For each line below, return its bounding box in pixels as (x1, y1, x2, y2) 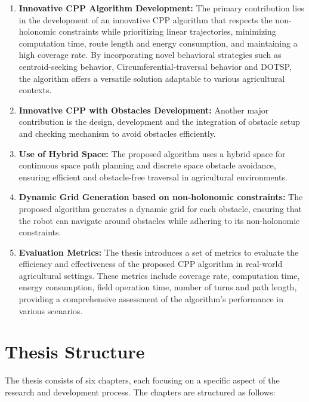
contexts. (18, 84, 52, 96)
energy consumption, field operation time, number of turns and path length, (18, 281, 297, 293)
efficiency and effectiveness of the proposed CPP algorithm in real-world (18, 257, 283, 270)
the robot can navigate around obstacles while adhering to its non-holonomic (18, 214, 300, 226)
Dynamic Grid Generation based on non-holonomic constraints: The (18, 191, 303, 203)
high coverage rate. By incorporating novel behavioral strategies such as (18, 48, 282, 61)
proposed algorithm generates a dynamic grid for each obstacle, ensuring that (18, 202, 302, 214)
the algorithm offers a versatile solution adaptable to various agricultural (18, 72, 285, 84)
